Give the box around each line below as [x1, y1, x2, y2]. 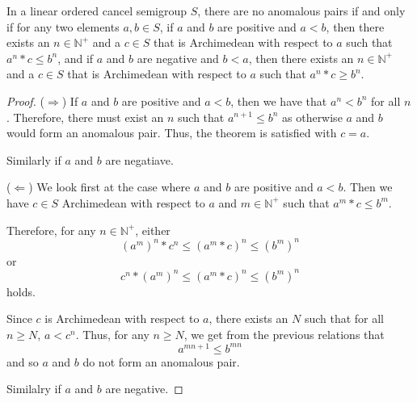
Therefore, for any [6, 221, 96, 238]
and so [6, 353, 39, 370]
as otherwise [282, 108, 343, 125]
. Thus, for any [75, 325, 150, 342]
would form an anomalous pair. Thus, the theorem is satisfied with [6, 124, 337, 141]
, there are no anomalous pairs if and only [197, 2, 406, 19]
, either [135, 221, 171, 238]
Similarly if [6, 151, 61, 168]
